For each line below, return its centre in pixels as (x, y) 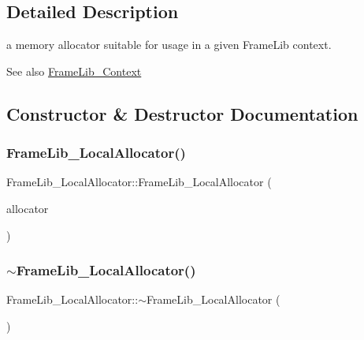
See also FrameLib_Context (74, 71)
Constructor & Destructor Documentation (182, 113)
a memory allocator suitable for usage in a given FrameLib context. (169, 45)
